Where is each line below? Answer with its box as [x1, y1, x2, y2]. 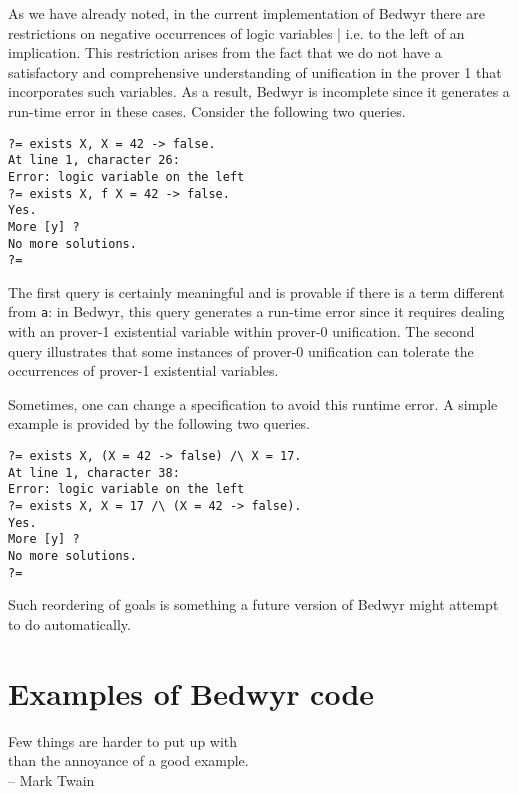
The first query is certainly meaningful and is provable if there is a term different [8, 281, 505, 302]
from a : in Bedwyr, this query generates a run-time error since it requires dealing [8, 301, 505, 322]
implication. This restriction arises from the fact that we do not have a [8, 42, 442, 63]
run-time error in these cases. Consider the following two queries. [8, 100, 406, 121]
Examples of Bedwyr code [8, 672, 375, 713]
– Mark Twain [8, 769, 95, 790]
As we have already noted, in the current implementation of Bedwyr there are [8, 3, 485, 23]
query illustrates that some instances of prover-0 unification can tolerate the [8, 340, 474, 361]
